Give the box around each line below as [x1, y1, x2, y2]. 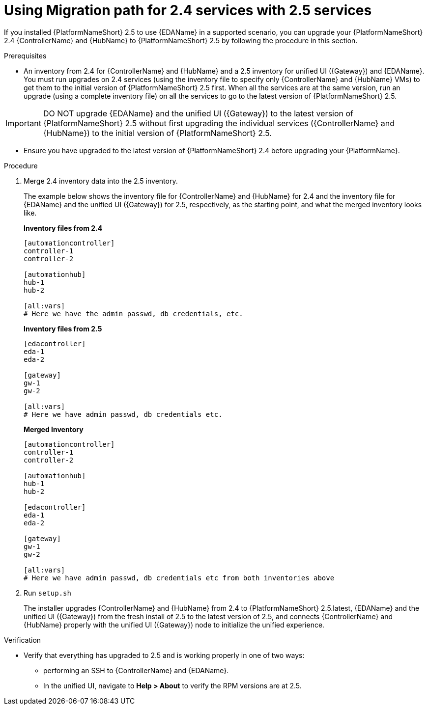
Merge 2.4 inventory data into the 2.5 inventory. [24, 176, 178, 185]
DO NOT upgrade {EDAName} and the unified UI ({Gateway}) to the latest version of [43, 108, 354, 118]
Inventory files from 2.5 [24, 324, 102, 333]
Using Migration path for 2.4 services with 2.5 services [4, 2, 372, 19]
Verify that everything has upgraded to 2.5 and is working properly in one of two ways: [24, 651, 305, 659]
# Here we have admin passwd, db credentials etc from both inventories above [24, 573, 335, 582]
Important [5, 118, 41, 128]
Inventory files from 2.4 [24, 223, 103, 232]
